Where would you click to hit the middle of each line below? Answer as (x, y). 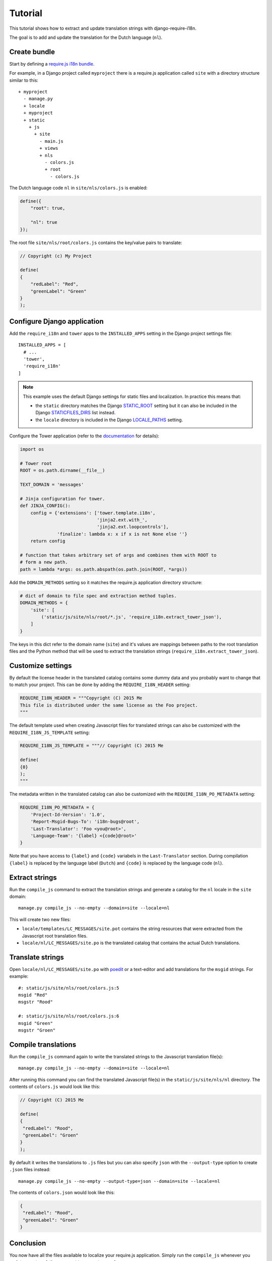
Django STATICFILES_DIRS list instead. (76, 413)
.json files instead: (30, 1170)
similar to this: (24, 80)
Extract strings (33, 877)
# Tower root (36, 463)
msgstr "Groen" (37, 1030)
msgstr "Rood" (36, 1002)
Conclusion (28, 1243)
